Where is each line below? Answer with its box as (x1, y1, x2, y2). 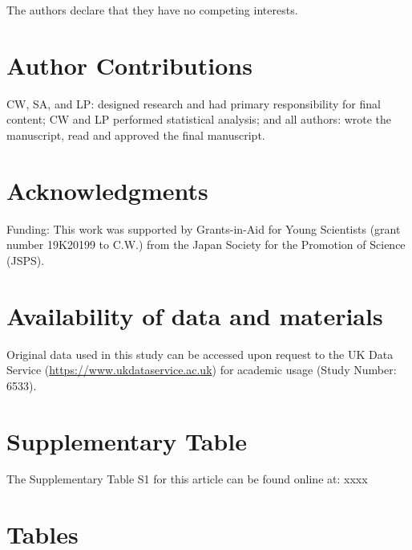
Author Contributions (6, 48, 252, 81)
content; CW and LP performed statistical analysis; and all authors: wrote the (6, 111, 392, 128)
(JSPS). (6, 251, 45, 268)
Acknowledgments (6, 173, 208, 206)
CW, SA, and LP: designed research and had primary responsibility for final (6, 95, 381, 112)
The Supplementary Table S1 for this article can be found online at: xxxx (6, 471, 368, 487)
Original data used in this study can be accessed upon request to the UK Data (6, 345, 394, 362)
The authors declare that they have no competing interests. (6, 2, 298, 18)
